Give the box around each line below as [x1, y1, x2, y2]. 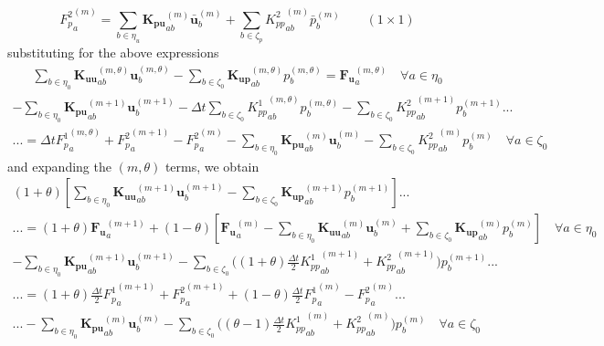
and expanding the [7, 156, 111, 175]
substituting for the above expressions [7, 43, 219, 62]
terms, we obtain [164, 156, 260, 175]
